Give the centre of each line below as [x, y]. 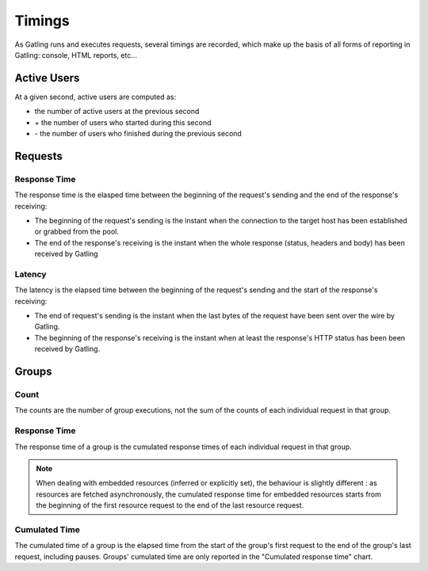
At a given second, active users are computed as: [96, 97]
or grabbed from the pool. [76, 232]
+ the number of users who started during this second [123, 122]
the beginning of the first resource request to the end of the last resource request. [170, 505]
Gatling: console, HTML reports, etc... [76, 55]
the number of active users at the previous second [117, 112]
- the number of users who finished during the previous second [138, 134]
